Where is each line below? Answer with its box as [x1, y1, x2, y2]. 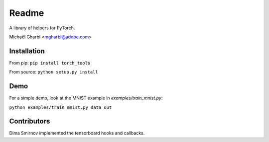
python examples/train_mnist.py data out [9, 104, 112, 110]
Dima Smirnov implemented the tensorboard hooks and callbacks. [9, 130, 145, 136]
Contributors [9, 117, 50, 126]
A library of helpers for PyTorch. [9, 25, 75, 31]
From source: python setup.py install [9, 69, 98, 75]
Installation [9, 47, 45, 55]
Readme [9, 7, 44, 18]
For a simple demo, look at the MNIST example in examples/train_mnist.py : [9, 95, 163, 101]
